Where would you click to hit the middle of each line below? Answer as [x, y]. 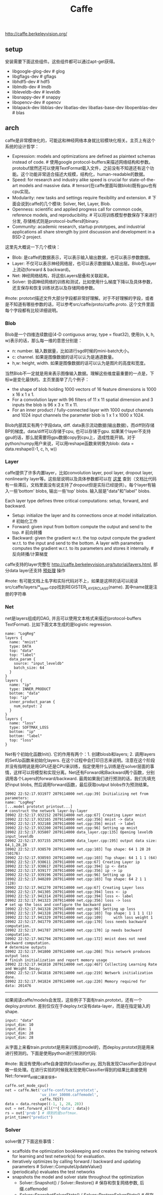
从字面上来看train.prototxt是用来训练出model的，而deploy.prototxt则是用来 [80, 1047]
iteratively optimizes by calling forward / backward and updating [76, 1161]
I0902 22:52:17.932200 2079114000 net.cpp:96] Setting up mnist [71, 828]
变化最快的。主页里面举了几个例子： [53, 380]
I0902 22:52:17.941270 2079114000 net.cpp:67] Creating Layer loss [75, 887]
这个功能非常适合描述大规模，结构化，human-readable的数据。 [84, 174]
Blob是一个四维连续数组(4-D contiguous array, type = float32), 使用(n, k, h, [80, 334]
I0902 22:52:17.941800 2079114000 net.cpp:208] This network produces [78, 951]
